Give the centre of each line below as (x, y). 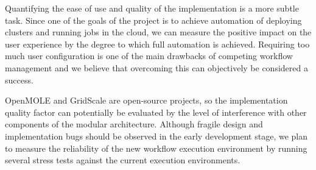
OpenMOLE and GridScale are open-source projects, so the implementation (146, 100)
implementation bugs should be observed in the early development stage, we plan (156, 136)
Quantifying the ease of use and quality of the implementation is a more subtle (152, 8)
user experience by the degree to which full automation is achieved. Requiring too (157, 44)
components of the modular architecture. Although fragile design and (134, 124)
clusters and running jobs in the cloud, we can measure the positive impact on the (158, 32)
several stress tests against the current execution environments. (123, 160)
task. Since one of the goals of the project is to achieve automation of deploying (153, 20)
